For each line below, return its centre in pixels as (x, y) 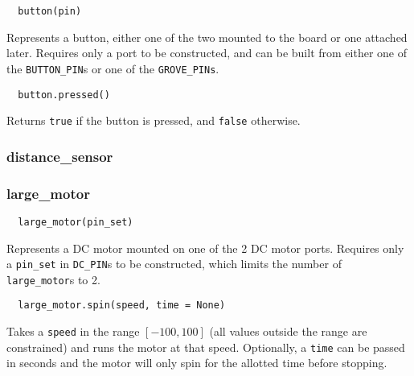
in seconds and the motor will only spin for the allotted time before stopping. (197, 363)
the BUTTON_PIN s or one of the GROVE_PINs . (113, 68)
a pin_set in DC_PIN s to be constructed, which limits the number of (174, 264)
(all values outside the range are (288, 331)
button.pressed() (64, 95)
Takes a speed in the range (73, 331)
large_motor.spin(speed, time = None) (122, 306)
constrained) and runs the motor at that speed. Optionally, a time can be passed (206, 347)
